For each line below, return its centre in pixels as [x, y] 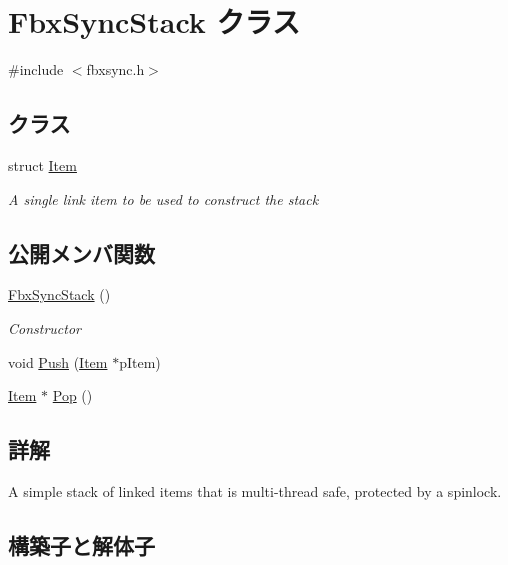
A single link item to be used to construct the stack [163, 198]
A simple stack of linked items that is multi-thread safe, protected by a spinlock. [255, 490]
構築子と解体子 [81, 544]
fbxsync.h [115, 69]
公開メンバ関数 [81, 252]
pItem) [140, 361]
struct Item [42, 164]
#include [36, 69]
